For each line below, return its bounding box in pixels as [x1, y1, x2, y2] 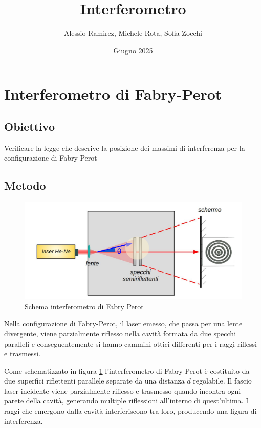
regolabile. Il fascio [193, 375, 252, 386]
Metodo [4, 177, 46, 193]
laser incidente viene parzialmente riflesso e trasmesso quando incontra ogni [4, 385, 241, 396]
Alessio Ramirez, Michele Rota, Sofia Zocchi [63, 28, 203, 38]
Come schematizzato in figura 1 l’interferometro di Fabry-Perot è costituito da [4, 365, 250, 376]
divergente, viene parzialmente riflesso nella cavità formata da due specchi [4, 328, 236, 339]
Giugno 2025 [113, 44, 153, 55]
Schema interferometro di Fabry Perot [25, 301, 144, 311]
